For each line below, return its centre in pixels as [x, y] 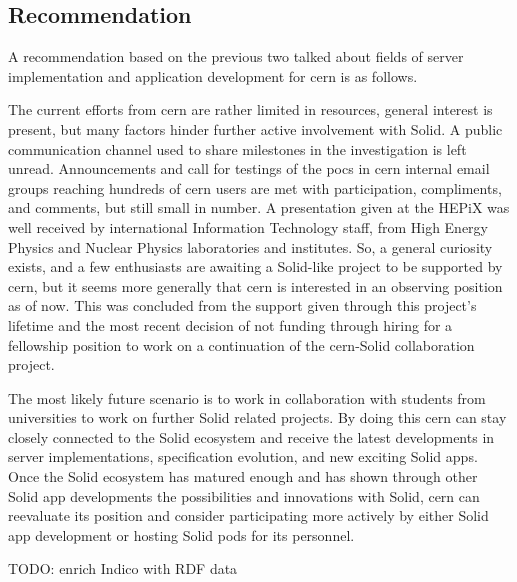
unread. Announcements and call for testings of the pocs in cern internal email [249, 168]
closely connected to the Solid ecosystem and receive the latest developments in [251, 436]
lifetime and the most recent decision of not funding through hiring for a [230, 324]
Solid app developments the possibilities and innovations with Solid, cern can [244, 495]
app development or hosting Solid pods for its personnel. [181, 534]
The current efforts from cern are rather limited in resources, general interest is [250, 109]
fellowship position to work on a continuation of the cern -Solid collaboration [241, 344]
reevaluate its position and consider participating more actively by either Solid [248, 515]
